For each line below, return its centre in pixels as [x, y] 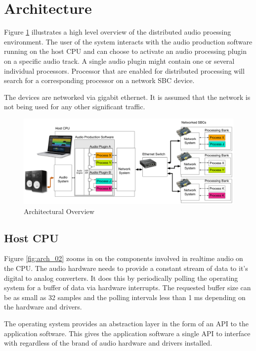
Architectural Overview [59, 211]
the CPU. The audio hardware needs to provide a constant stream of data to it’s [126, 268]
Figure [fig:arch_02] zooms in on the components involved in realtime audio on [124, 258]
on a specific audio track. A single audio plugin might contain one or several [119, 61]
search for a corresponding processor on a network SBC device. [99, 80]
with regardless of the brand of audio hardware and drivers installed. [108, 343]
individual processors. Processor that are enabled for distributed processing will [124, 70]
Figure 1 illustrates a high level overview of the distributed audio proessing [118, 32]
